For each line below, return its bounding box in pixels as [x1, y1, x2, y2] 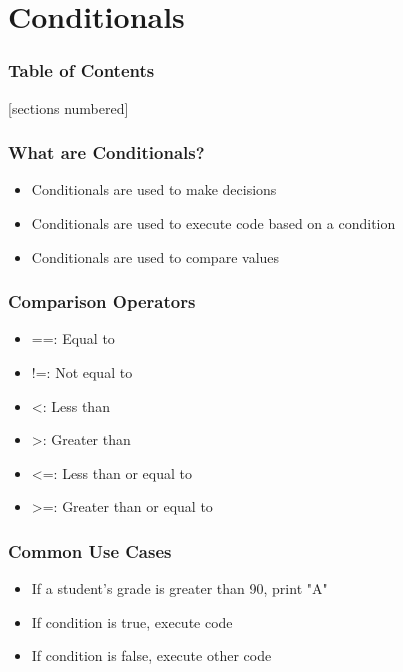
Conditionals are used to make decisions [31, 179, 277, 200]
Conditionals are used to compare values [31, 246, 280, 267]
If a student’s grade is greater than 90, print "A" [31, 578, 328, 599]
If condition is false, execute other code [31, 645, 272, 666]
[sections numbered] [8, 97, 129, 118]
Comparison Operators [8, 289, 196, 314]
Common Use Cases [8, 538, 172, 563]
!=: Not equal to [31, 362, 133, 382]
